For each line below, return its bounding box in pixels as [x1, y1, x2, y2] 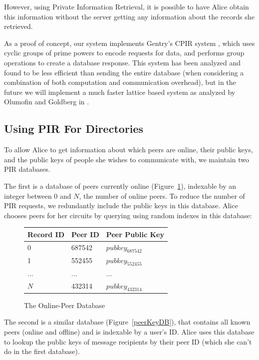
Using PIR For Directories [4, 121, 144, 136]
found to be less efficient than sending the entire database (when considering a [4, 67, 244, 77]
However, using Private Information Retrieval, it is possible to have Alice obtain [4, 1, 249, 11]
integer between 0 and [4, 190, 71, 201]
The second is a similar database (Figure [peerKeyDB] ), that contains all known [4, 317, 251, 327]
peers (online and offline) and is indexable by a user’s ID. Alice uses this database [4, 327, 255, 337]
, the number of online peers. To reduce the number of [79, 190, 245, 201]
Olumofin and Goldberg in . [4, 96, 89, 107]
